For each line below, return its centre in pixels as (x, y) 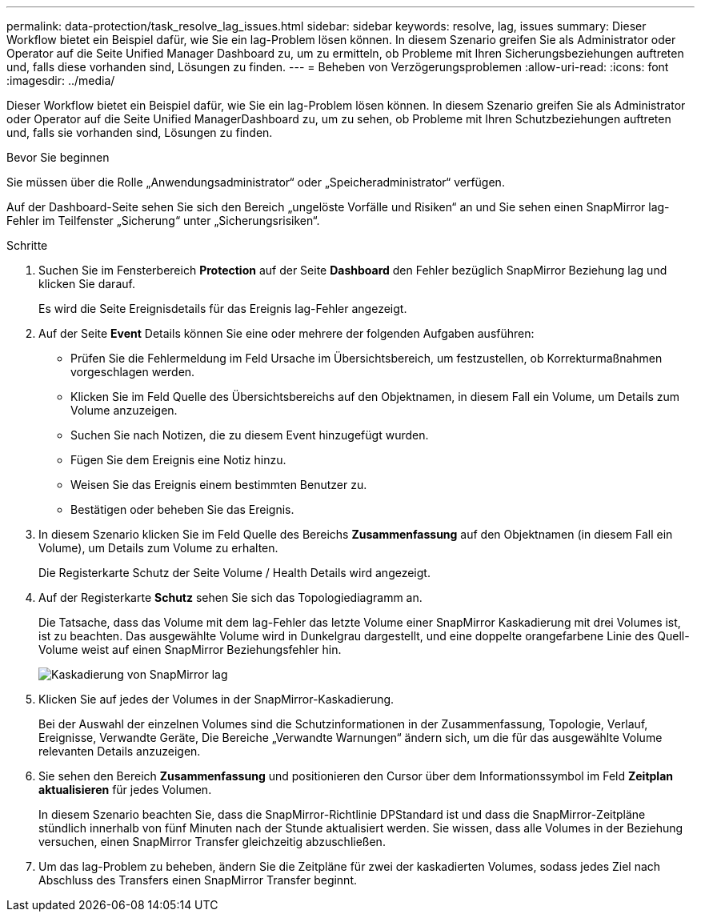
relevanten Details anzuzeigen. (120, 751)
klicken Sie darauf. (87, 284)
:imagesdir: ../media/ (61, 80)
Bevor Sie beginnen (58, 157)
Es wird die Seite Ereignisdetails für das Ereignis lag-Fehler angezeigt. (223, 309)
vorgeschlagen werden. (133, 372)
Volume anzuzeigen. (124, 410)
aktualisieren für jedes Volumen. (125, 790)
